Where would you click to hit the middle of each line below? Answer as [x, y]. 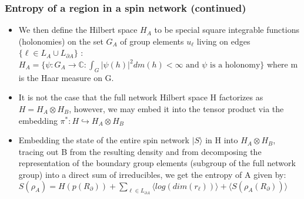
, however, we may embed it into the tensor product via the [176, 108]
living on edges [223, 41]
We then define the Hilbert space [78, 30]
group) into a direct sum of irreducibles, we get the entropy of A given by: [152, 174]
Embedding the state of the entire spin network [104, 140]
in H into [222, 140]
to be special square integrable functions [227, 30]
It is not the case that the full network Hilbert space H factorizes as [141, 97]
